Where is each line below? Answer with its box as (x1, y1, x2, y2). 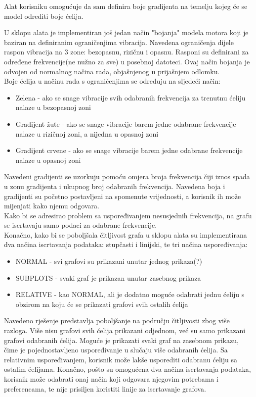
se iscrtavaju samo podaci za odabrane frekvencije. (4, 220, 157, 230)
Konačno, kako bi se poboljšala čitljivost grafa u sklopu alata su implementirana (4, 229, 247, 240)
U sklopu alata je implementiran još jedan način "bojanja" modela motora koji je (4, 27, 249, 38)
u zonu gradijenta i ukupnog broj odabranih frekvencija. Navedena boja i (4, 181, 225, 191)
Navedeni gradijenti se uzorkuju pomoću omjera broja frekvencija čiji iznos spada (4, 171, 250, 182)
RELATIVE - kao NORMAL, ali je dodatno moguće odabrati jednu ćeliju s (15, 289, 245, 299)
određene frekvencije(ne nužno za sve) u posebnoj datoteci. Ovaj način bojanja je (4, 56, 250, 66)
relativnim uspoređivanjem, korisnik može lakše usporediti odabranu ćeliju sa (4, 354, 237, 364)
